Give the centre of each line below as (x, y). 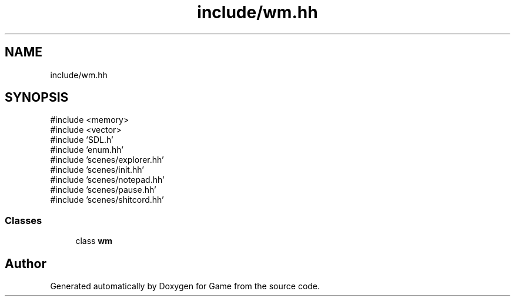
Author (26, 263)
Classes (24, 220)
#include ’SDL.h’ (82, 140)
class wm (94, 241)
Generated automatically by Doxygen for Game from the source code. (185, 286)
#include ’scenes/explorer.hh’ (107, 160)
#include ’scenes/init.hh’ (97, 170)
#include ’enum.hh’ (87, 150)
